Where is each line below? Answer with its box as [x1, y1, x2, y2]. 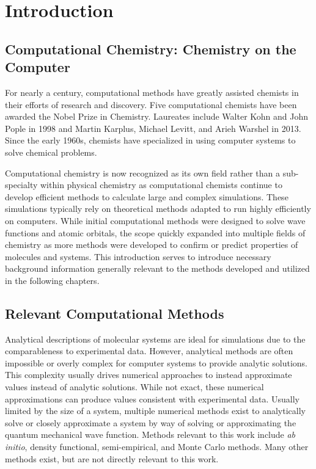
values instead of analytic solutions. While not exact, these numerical [5, 380, 264, 393]
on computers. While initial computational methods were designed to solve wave [5, 214, 306, 227]
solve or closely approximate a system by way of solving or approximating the [5, 416, 296, 429]
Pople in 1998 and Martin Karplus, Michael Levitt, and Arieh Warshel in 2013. [5, 122, 301, 134]
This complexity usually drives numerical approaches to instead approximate [5, 368, 292, 381]
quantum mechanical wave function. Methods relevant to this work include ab [5, 428, 296, 441]
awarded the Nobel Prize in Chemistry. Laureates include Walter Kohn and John [5, 110, 309, 123]
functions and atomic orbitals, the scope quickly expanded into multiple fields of [5, 226, 306, 239]
